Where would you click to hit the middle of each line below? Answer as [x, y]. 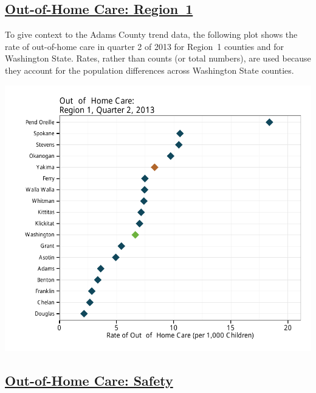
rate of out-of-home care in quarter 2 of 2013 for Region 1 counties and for [145, 46]
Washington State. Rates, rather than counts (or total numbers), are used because [158, 58]
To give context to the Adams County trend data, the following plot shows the [151, 34]
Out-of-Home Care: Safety [89, 381]
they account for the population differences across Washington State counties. [149, 70]
